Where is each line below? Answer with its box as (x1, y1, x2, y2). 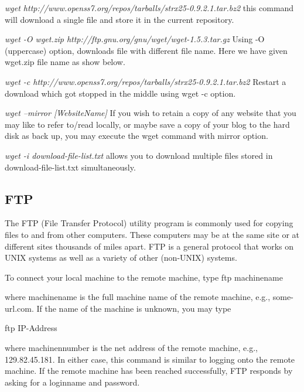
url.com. (5, 302, 34, 314)
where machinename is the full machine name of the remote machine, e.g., (5, 291, 271, 303)
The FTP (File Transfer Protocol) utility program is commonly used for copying (5, 217, 293, 229)
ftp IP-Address (5, 322, 57, 334)
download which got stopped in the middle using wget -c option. (5, 87, 236, 99)
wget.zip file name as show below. (5, 56, 125, 68)
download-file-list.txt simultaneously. (5, 161, 136, 173)
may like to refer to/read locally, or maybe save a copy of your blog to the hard (5, 118, 290, 130)
